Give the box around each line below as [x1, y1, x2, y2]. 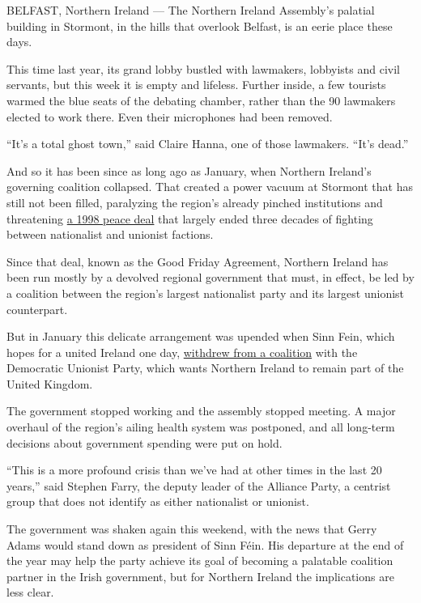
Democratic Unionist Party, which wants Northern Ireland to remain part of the [6, 359, 404, 376]
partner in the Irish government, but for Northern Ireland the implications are [6, 567, 394, 584]
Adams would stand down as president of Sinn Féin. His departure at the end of [6, 536, 404, 553]
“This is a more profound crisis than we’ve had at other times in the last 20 [6, 461, 382, 478]
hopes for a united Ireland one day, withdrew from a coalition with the [6, 343, 358, 360]
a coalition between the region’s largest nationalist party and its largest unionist [6, 284, 405, 301]
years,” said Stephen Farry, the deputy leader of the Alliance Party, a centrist [6, 477, 391, 494]
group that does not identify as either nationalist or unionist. [6, 493, 309, 510]
